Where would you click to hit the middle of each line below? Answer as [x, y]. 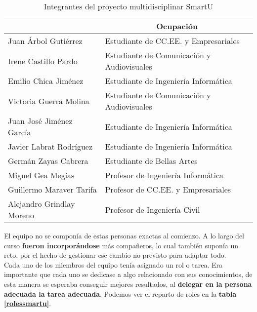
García [20, 132]
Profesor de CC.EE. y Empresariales [168, 189]
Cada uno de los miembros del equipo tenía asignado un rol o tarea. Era [113, 264]
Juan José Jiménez [40, 121]
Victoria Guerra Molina [49, 101]
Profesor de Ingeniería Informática [164, 175]
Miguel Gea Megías [41, 175]
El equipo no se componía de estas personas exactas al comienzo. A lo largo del [124, 235]
